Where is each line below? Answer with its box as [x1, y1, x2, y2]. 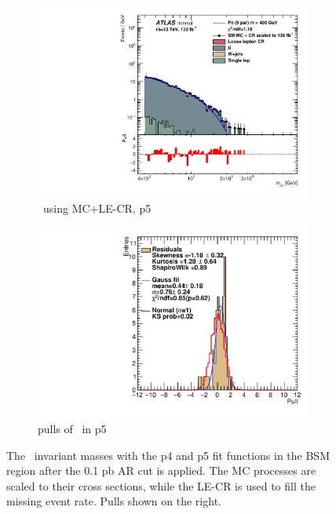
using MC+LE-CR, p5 [42, 199, 152, 216]
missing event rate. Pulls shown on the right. [6, 493, 221, 509]
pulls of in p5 [38, 421, 107, 436]
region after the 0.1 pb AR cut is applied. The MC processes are [6, 462, 316, 479]
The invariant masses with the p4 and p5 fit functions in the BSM [6, 447, 330, 463]
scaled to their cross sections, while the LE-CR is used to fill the [6, 477, 316, 494]
